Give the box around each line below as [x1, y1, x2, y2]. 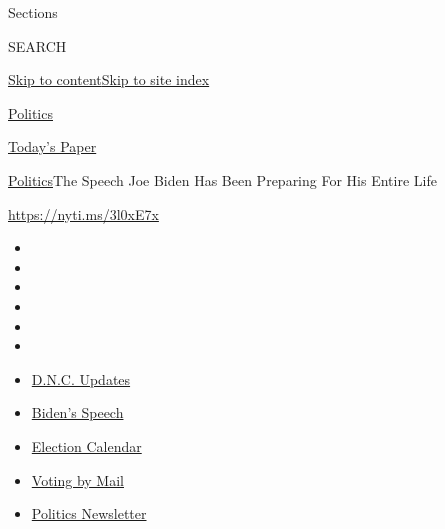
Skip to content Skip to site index [8, 69, 210, 90]
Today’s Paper [8, 136, 97, 157]
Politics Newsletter [31, 503, 147, 524]
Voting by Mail [31, 469, 124, 490]
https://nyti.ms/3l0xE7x [8, 203, 159, 224]
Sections [8, 2, 58, 22]
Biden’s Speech [31, 402, 124, 423]
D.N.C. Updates [31, 368, 131, 389]
